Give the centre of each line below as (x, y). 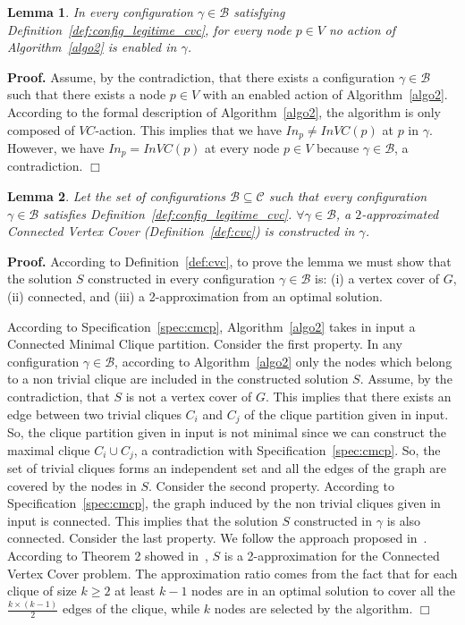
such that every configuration (348, 196)
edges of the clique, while (131, 608)
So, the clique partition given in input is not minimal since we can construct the (227, 432)
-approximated (400, 213)
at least (135, 591)
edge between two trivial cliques (94, 414)
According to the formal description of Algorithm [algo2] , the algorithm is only (224, 111)
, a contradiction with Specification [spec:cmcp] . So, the (287, 449)
